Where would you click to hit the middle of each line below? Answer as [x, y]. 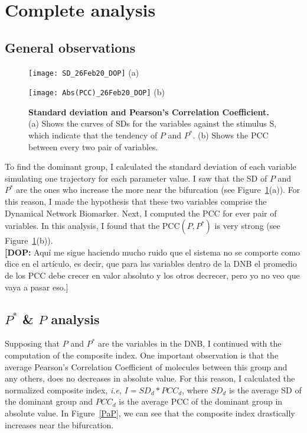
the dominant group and [49, 401]
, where [195, 390]
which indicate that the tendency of [93, 135]
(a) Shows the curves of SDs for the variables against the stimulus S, [153, 123]
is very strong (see [247, 226]
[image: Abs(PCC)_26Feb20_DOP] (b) [97, 92]
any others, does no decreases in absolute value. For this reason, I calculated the [150, 378]
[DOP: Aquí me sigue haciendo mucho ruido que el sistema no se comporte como [153, 252]
